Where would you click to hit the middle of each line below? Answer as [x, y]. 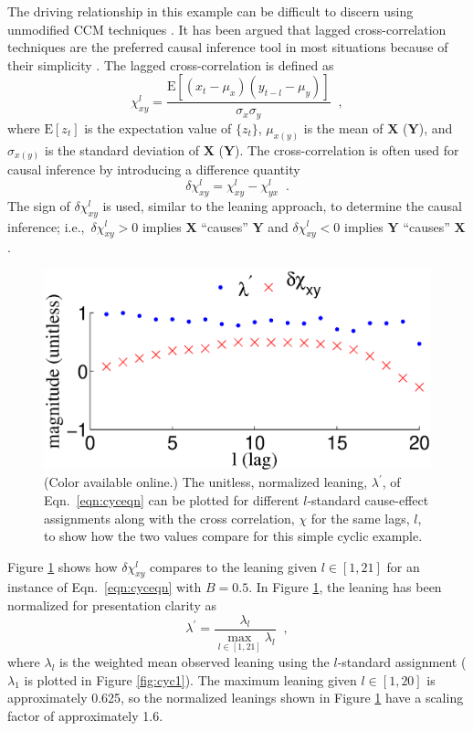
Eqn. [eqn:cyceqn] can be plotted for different [172, 499]
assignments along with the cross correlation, [169, 518]
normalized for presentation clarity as [112, 605]
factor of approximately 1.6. [85, 715]
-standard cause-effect [368, 499]
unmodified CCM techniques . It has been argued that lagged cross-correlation [227, 29]
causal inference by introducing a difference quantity [154, 170]
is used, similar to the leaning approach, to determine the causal [283, 205]
